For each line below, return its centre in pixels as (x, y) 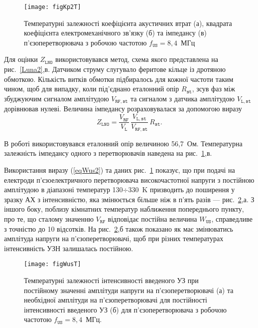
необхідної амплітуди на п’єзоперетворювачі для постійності (116, 300)
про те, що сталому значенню (49, 218)
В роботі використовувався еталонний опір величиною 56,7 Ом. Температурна (123, 143)
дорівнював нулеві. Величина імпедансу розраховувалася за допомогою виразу (123, 109)
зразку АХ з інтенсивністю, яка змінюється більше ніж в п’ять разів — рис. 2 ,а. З (129, 199)
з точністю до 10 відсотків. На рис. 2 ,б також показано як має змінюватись (119, 228)
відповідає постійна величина (152, 218)
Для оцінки (21, 59)
